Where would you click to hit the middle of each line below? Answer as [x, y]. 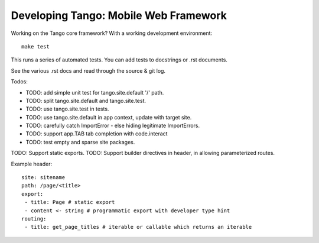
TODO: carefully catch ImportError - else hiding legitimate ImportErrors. [113, 126]
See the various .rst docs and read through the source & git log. [88, 70]
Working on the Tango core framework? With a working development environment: [112, 33]
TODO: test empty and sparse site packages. [80, 142]
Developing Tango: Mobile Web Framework [119, 15]
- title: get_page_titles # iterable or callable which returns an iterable [138, 227]
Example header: [32, 164]
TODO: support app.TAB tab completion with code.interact [97, 134]
